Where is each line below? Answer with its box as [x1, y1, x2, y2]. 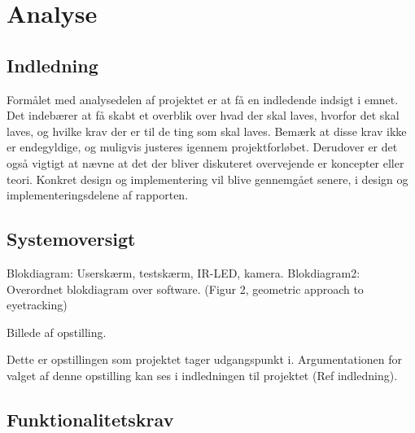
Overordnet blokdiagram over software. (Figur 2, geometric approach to [7, 280, 364, 297]
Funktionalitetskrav [7, 406, 174, 431]
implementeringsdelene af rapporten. [7, 186, 189, 203]
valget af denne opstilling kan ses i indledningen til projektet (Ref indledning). [7, 366, 398, 383]
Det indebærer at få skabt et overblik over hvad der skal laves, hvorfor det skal [7, 107, 400, 124]
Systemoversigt [7, 226, 136, 251]
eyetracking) [7, 296, 68, 313]
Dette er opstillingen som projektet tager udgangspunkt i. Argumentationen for [7, 351, 402, 368]
